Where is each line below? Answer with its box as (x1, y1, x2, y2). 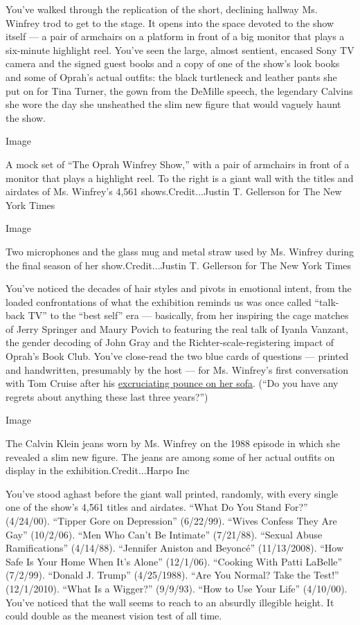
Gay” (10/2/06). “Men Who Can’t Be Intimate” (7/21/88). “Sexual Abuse (6, 527, 323, 541)
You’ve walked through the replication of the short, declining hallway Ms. (6, 2, 318, 16)
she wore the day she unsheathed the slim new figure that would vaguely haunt (6, 97, 341, 111)
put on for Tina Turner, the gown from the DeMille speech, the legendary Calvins (6, 83, 353, 98)
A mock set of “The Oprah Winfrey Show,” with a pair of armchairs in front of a (6, 156, 350, 171)
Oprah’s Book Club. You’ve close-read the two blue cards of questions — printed (6, 349, 349, 363)
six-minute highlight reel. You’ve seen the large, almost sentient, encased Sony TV (6, 42, 354, 57)
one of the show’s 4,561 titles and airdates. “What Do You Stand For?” (6, 500, 308, 514)
